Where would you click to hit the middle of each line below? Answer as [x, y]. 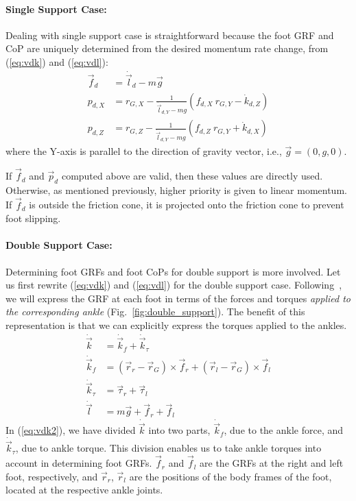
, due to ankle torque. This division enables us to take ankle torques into [168, 448]
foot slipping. [33, 218]
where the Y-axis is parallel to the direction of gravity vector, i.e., [144, 151]
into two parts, [179, 430]
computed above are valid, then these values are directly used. [192, 176]
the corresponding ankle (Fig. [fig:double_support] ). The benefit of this [155, 311]
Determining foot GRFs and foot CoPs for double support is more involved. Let [173, 271]
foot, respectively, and [52, 476]
